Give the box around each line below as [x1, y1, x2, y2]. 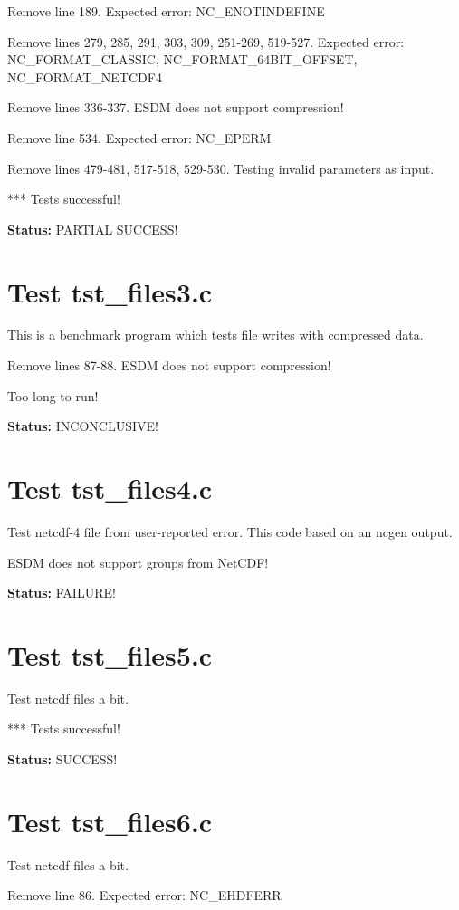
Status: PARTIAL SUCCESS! [7, 219, 178, 238]
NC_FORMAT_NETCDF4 [7, 67, 162, 86]
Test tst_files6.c [7, 802, 213, 839]
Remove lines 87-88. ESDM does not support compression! [7, 356, 331, 375]
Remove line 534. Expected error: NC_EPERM [7, 128, 272, 147]
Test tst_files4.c [7, 470, 213, 507]
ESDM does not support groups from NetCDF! [7, 552, 269, 571]
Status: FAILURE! [7, 583, 116, 602]
